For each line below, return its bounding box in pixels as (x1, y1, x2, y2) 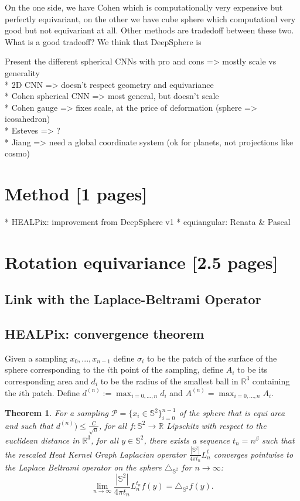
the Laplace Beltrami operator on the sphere (5, 461, 162, 473)
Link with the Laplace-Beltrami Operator (5, 290, 261, 308)
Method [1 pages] (5, 181, 148, 205)
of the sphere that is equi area (179, 407, 285, 419)
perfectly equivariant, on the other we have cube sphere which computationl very (5, 12, 296, 25)
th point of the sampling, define (110, 363, 224, 376)
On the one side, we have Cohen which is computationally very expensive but (5, 1, 283, 13)
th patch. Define (21, 386, 80, 398)
